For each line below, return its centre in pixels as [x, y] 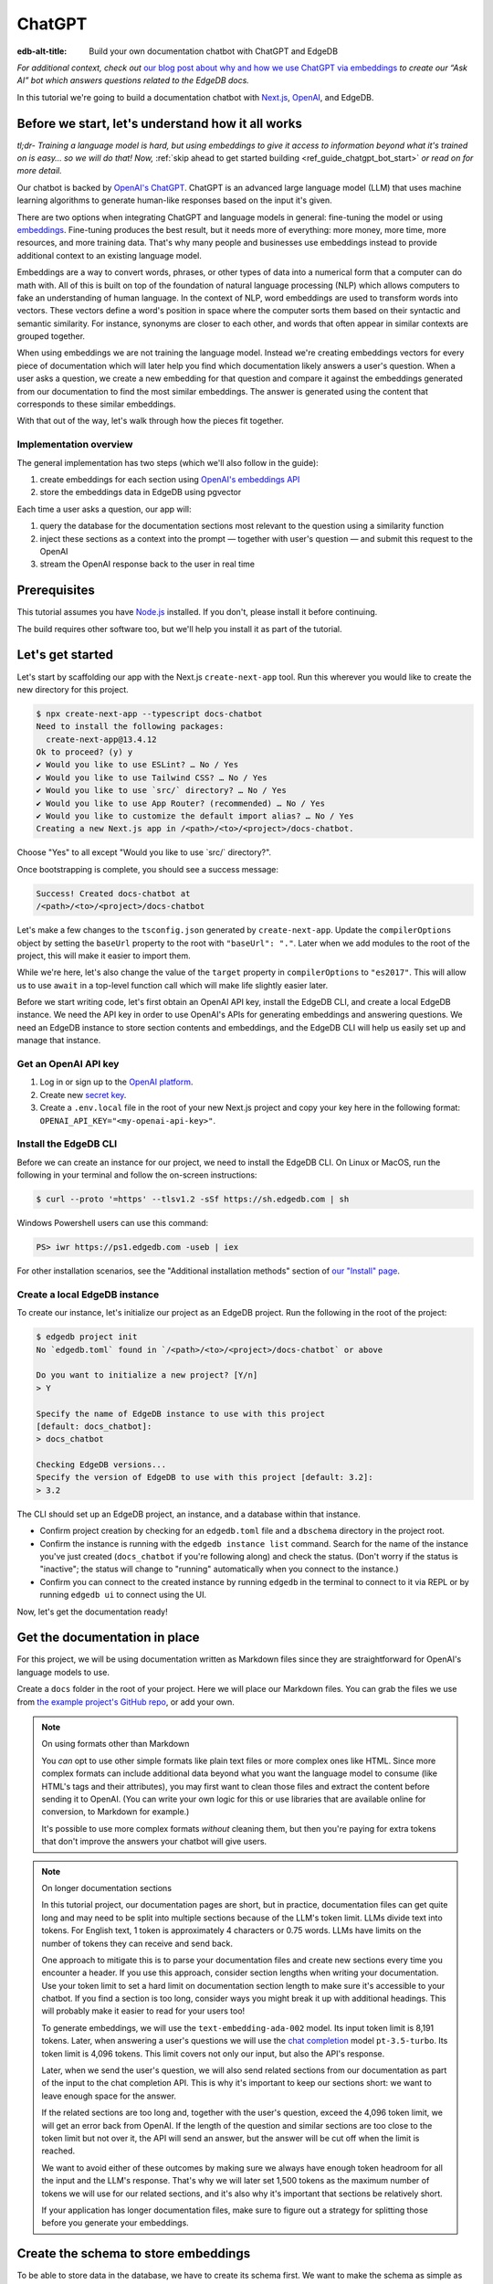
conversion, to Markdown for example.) [115, 1812]
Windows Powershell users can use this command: [113, 1223]
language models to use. [63, 1672]
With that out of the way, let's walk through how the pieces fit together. [151, 421]
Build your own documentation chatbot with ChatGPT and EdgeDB [213, 51]
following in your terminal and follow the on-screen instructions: [137, 1175]
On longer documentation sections [107, 1887]
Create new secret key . [83, 1094]
